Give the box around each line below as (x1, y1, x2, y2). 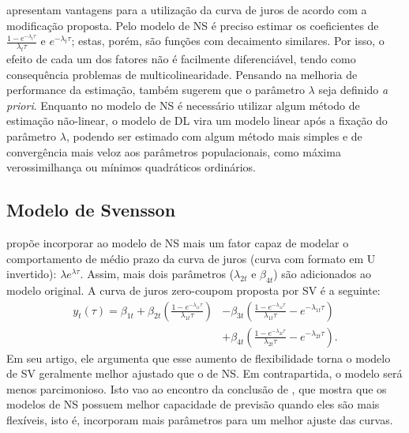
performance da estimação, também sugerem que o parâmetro (6, 81, 305, 98)
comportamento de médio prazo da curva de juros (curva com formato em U (6, 250, 376, 266)
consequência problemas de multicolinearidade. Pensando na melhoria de (6, 66, 358, 82)
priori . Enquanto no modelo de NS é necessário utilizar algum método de (6, 96, 360, 113)
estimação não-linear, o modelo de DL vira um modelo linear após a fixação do (6, 112, 388, 129)
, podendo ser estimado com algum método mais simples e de (66, 127, 362, 144)
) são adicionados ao (273, 265, 372, 282)
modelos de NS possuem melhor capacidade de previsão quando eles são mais (6, 396, 380, 412)
